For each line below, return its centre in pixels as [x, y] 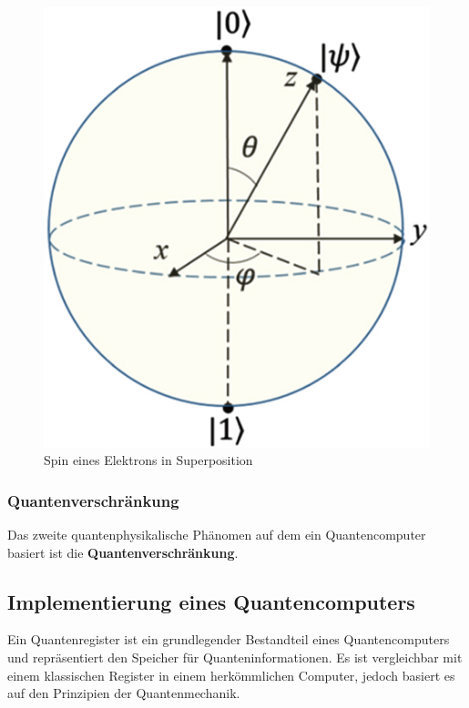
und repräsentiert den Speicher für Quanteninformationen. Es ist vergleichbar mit [235, 657]
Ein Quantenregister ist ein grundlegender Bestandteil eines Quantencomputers [229, 639]
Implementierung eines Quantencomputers [211, 601]
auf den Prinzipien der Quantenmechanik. [124, 693]
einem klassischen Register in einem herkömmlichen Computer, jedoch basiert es [231, 675]
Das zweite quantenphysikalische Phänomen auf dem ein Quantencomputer [217, 535]
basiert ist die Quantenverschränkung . [123, 552]
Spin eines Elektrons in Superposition [148, 460]
